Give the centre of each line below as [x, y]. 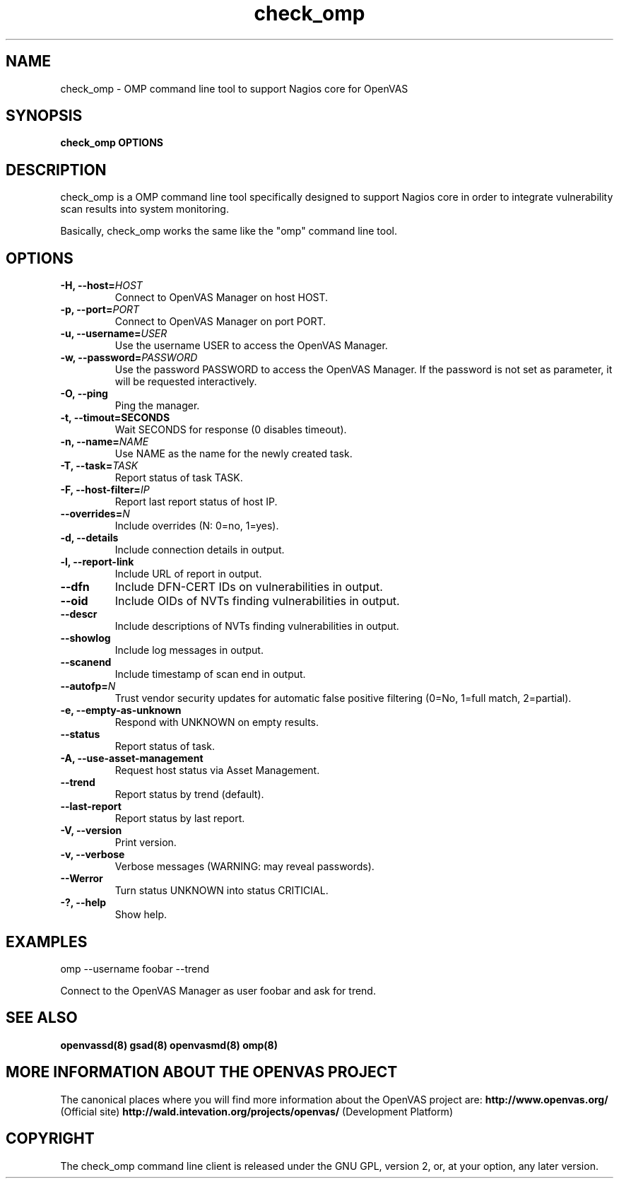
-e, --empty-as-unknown [121, 710]
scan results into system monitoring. [145, 209]
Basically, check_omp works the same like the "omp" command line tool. [229, 231]
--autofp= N [88, 686]
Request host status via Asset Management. [217, 770]
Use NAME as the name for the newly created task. [234, 454]
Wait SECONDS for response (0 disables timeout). [231, 430]
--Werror [82, 879]
